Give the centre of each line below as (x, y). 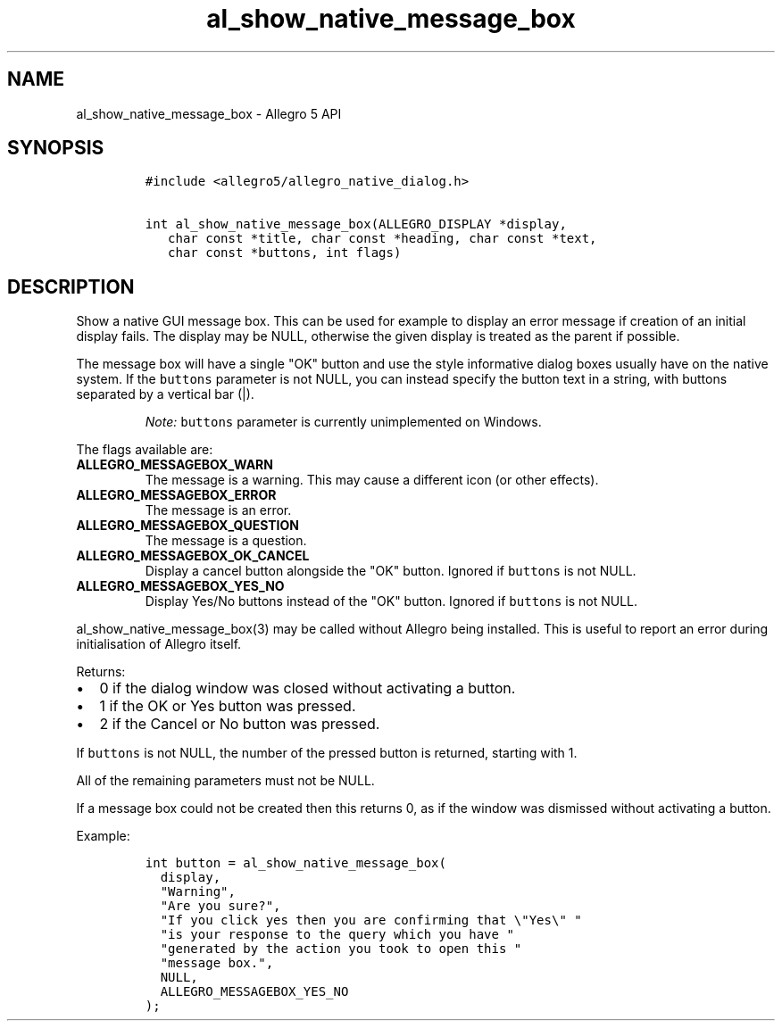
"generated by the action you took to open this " (341, 949)
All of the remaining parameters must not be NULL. (225, 781)
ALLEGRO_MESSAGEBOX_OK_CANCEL (193, 556)
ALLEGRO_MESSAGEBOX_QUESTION (187, 526)
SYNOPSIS (56, 148)
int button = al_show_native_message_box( (295, 863)
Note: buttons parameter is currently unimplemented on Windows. (343, 422)
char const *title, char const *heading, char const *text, (383, 239)
